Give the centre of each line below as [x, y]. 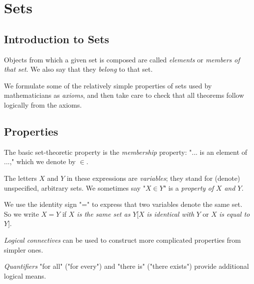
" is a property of [188, 187]
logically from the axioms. [43, 104]
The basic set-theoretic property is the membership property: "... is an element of [126, 152]
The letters [20, 178]
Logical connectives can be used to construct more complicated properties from [123, 240]
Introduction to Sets [57, 39]
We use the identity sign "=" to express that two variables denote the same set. [123, 204]
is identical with [170, 213]
